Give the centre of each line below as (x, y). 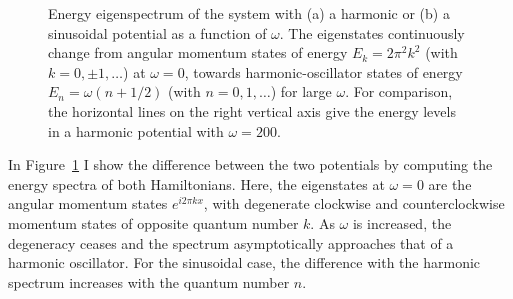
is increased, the (402, 222)
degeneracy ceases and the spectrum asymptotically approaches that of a (231, 242)
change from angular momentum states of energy (198, 52)
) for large (301, 91)
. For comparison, (399, 91)
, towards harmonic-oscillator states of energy (323, 71)
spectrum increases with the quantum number (149, 281)
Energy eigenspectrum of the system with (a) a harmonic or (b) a (249, 13)
